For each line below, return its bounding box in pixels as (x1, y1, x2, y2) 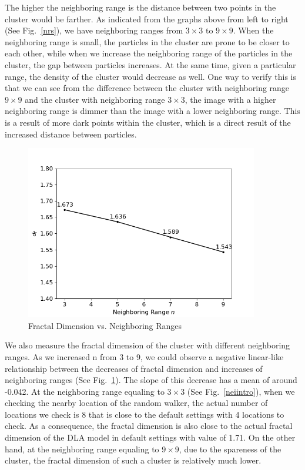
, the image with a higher (185, 93, 276, 105)
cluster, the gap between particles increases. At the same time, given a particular (5, 58, 296, 70)
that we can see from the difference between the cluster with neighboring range (5, 82, 290, 94)
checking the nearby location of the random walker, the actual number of (5, 397, 268, 409)
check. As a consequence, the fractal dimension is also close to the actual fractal (5, 419, 293, 432)
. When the (233, 24, 274, 36)
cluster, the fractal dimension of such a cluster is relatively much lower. (5, 454, 262, 466)
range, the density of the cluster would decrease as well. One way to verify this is (5, 70, 297, 82)
